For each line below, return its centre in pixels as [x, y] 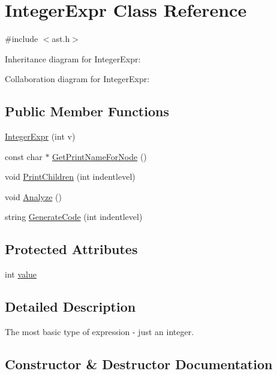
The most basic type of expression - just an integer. [100, 332]
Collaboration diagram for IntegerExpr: [77, 79]
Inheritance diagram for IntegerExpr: [73, 58]
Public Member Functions [87, 111]
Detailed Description [70, 307]
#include [22, 39]
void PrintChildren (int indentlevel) [70, 177]
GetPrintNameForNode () [100, 156]
